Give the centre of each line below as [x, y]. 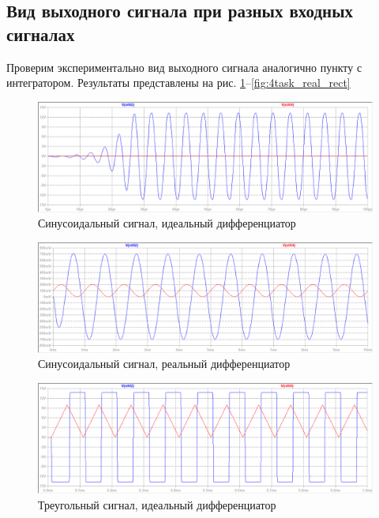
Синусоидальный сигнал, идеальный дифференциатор [167, 223]
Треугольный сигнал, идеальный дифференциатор [157, 504]
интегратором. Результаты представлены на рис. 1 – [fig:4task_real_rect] [178, 83]
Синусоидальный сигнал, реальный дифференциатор [164, 364]
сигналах [41, 34]
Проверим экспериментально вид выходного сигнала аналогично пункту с [184, 67]
